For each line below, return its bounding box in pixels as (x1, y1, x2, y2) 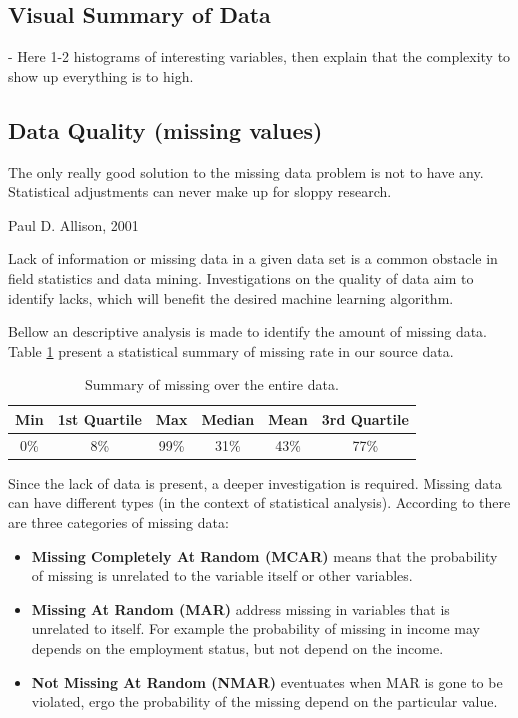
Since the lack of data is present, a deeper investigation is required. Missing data (8, 472, 502, 493)
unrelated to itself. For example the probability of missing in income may (31, 618, 480, 639)
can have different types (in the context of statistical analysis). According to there (8, 492, 511, 513)
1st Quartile (57, 408, 142, 429)
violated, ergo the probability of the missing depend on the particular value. (31, 691, 498, 712)
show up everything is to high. (8, 65, 194, 86)
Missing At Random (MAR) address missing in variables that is (31, 598, 450, 619)
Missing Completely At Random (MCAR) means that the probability (31, 545, 498, 566)
